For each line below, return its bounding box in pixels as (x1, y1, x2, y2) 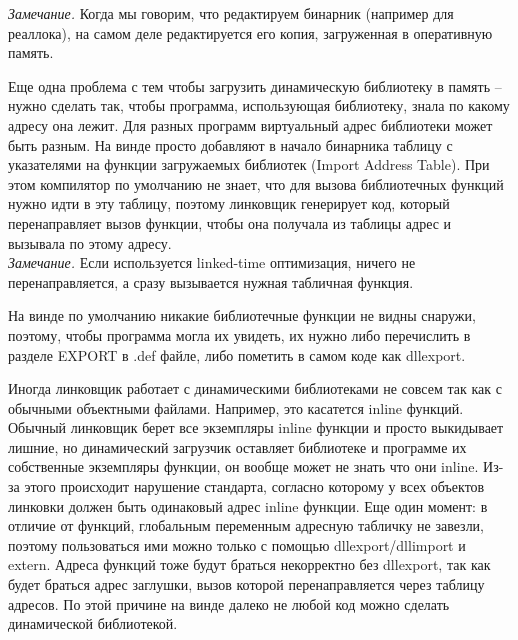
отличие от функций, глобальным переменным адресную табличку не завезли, (8, 515, 485, 536)
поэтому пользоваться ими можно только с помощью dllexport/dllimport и (8, 534, 466, 555)
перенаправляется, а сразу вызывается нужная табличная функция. (8, 271, 414, 292)
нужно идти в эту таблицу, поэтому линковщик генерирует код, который (8, 193, 450, 214)
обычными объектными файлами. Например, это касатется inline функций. (8, 397, 464, 418)
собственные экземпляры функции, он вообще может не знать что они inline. (8, 456, 479, 477)
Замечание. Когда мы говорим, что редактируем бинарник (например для (8, 3, 454, 23)
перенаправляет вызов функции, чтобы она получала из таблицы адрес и (8, 212, 452, 233)
